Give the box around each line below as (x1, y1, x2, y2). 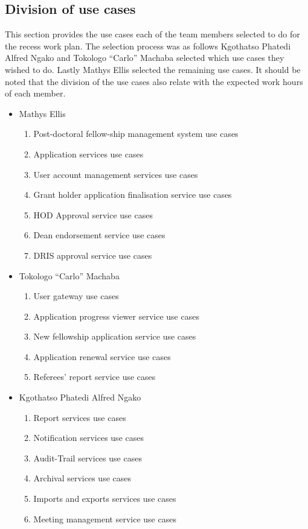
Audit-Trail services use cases (33, 451, 142, 464)
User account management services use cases (33, 168, 198, 180)
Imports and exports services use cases (33, 492, 176, 505)
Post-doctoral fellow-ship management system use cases (33, 127, 239, 140)
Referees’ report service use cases (33, 370, 156, 383)
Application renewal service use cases (33, 350, 171, 363)
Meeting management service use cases (33, 512, 176, 525)
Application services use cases (33, 147, 144, 160)
